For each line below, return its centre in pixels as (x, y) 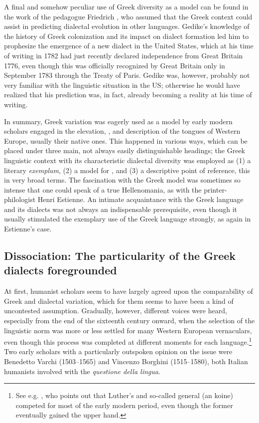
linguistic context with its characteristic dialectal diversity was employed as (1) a (128, 160)
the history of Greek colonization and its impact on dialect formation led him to (127, 36)
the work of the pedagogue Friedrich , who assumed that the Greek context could (128, 16)
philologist (20, 199)
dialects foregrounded (61, 270)
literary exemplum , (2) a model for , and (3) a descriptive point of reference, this (127, 170)
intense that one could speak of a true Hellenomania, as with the (103, 189)
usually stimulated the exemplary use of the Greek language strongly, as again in (128, 219)
